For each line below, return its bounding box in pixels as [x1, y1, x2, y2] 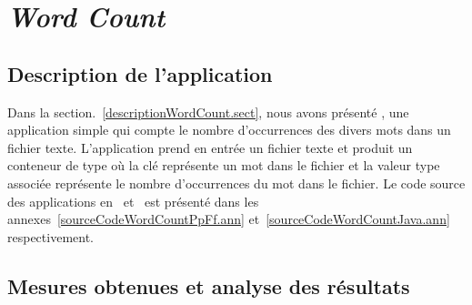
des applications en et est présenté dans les [7, 191, 259, 210]
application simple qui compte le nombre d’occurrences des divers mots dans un [7, 120, 451, 139]
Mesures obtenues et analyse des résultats [7, 271, 410, 300]
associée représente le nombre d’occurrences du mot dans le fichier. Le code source [7, 173, 466, 192]
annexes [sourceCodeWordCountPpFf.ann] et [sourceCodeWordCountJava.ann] [7, 209, 450, 229]
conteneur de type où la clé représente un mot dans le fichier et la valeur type [7, 156, 440, 175]
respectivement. [7, 227, 94, 246]
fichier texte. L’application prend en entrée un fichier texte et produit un [7, 137, 413, 157]
